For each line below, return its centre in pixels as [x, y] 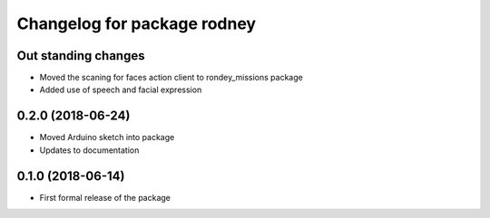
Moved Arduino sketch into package [107, 137]
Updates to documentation [89, 150]
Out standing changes [81, 56]
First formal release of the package [105, 197]
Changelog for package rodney [137, 24]
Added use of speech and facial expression [121, 90]
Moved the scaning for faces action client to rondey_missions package [171, 78]
